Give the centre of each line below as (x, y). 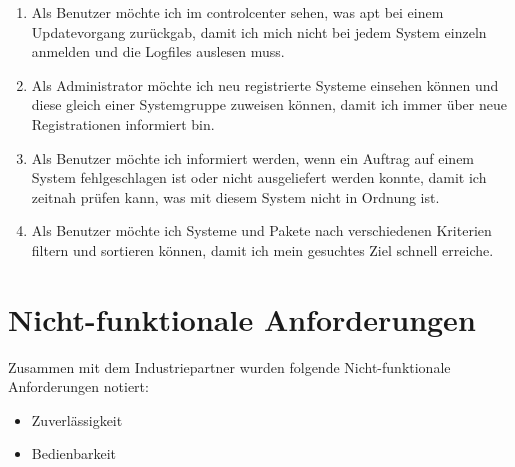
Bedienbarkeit (74, 453)
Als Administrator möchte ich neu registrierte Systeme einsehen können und (265, 84)
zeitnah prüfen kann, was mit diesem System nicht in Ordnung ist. (235, 196)
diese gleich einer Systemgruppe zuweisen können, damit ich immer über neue (269, 104)
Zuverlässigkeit (77, 419)
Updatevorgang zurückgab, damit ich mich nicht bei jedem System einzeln (259, 31)
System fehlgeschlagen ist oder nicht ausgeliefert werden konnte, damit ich (259, 177)
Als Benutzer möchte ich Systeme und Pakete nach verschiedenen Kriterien (261, 230)
